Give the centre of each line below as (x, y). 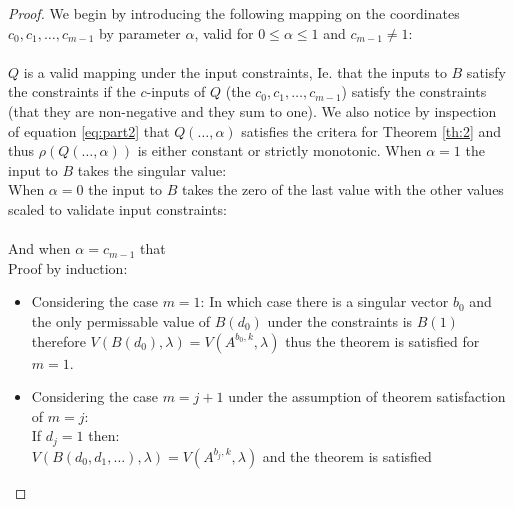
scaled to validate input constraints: (117, 208)
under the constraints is (340, 320)
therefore (58, 340)
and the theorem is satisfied (347, 455)
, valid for (224, 32)
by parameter (140, 32)
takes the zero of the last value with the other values (343, 189)
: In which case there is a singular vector (324, 301)
